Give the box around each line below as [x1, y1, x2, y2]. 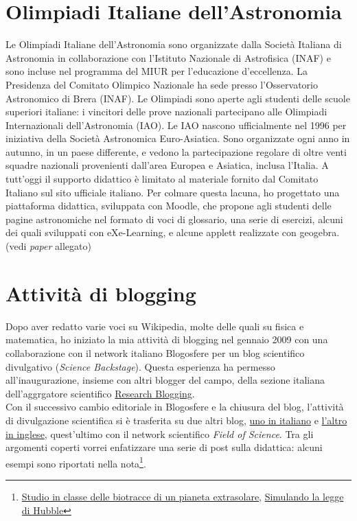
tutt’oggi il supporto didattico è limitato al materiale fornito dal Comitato [5, 172, 319, 186]
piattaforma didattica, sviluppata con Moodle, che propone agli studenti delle [5, 198, 332, 213]
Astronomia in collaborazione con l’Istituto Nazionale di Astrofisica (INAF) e [5, 50, 331, 65]
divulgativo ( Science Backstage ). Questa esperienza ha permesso [5, 359, 275, 373]
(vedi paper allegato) [5, 239, 91, 253]
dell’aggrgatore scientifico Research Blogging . [5, 386, 195, 400]
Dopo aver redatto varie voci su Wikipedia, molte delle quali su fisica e [5, 319, 304, 333]
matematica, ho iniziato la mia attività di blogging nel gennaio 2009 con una [5, 332, 328, 347]
